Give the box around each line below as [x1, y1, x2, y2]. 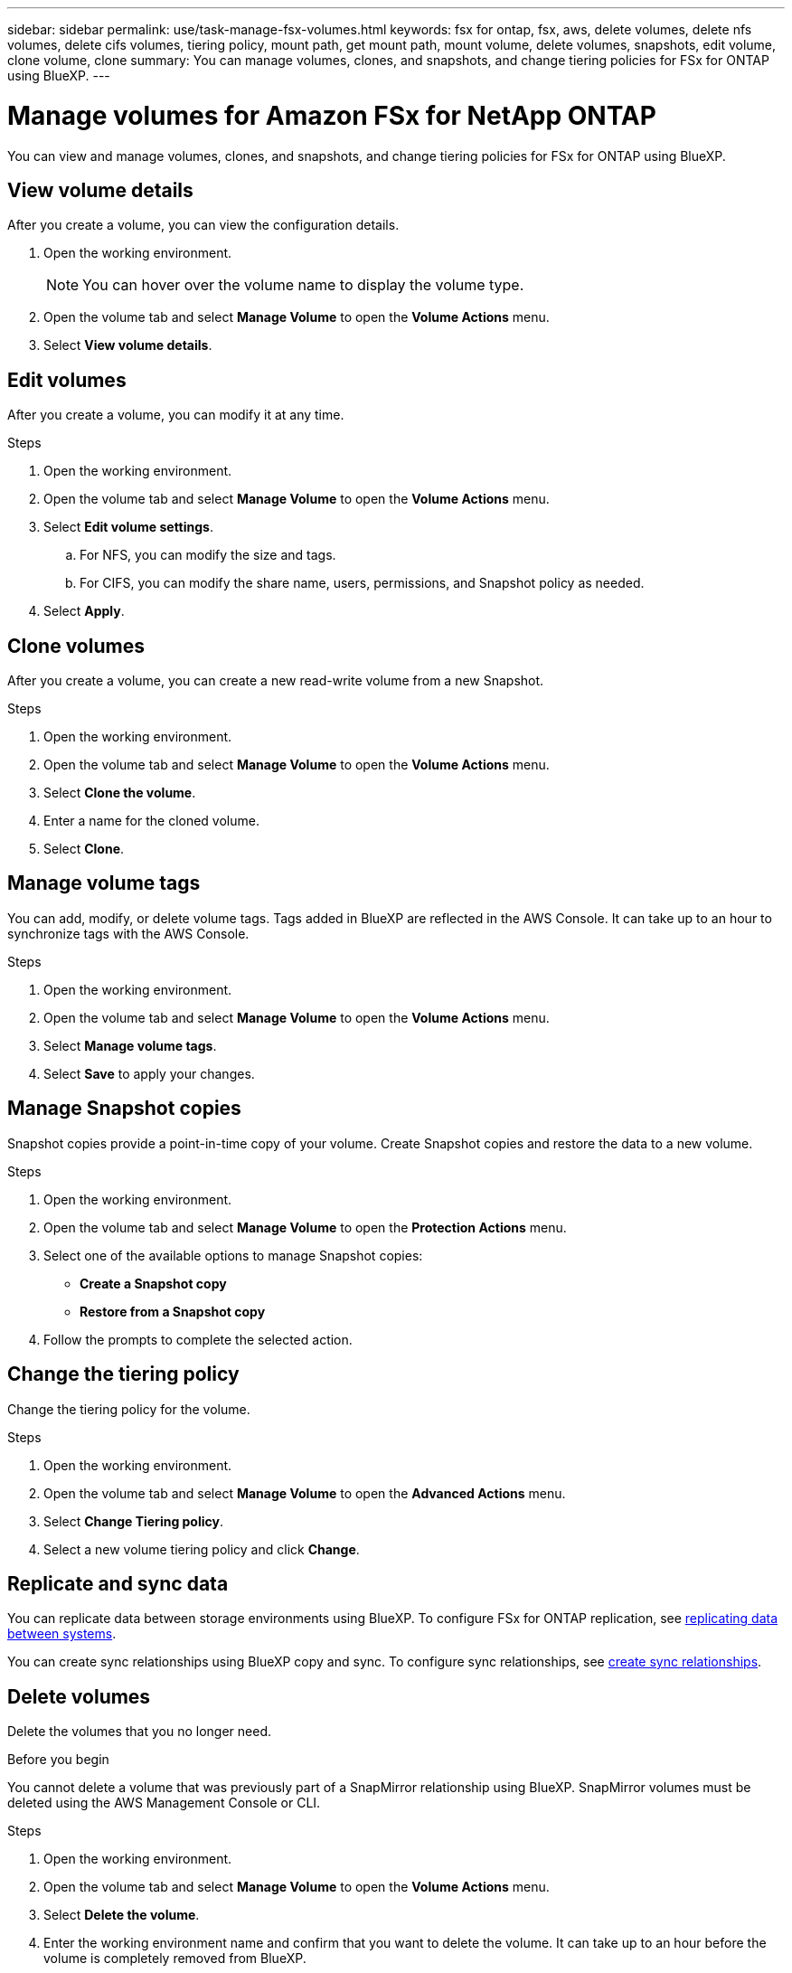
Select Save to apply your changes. [43, 1065, 255, 1081]
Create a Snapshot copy [80, 1275, 227, 1291]
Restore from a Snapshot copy [80, 1303, 266, 1319]
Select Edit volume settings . [43, 519, 213, 535]
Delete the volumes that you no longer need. [7, 1723, 271, 1740]
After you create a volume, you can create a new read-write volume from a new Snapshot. [7, 673, 544, 689]
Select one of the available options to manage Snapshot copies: [43, 1247, 423, 1263]
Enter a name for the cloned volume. [43, 813, 259, 829]
